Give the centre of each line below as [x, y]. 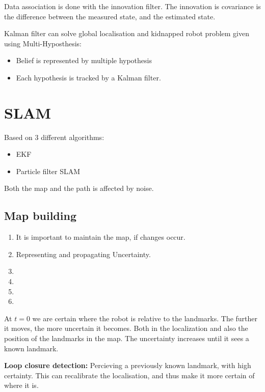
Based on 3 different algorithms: [54, 137]
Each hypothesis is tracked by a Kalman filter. [88, 77]
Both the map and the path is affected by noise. [79, 188]
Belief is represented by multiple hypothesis [84, 60]
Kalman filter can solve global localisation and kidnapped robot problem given [127, 33]
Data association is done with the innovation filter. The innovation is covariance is [132, 6]
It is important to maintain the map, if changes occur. [101, 237]
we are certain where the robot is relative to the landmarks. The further [145, 318]
